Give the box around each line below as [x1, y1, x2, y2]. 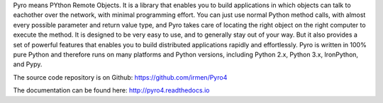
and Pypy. [13, 60, 43, 68]
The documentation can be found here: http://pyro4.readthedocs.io [13, 86, 210, 95]
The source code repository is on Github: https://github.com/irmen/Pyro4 [13, 73, 228, 81]
